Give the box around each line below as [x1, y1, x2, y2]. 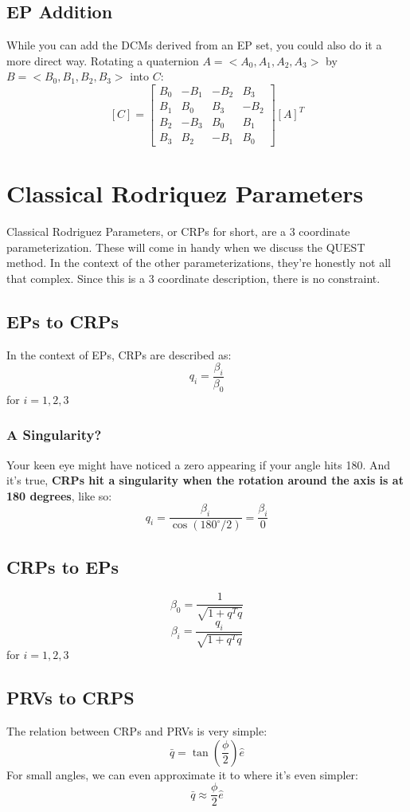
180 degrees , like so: [6, 487, 112, 504]
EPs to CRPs [6, 308, 119, 333]
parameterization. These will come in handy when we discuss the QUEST [6, 238, 365, 255]
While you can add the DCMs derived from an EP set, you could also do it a [6, 37, 382, 53]
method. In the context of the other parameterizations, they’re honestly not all [6, 254, 391, 271]
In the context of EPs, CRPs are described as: [6, 346, 232, 363]
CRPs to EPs [6, 554, 119, 579]
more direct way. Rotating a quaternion [6, 52, 199, 69]
